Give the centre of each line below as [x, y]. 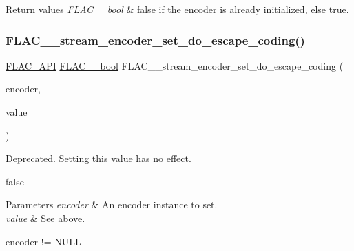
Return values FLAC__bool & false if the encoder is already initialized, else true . [177, 9]
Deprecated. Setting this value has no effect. [98, 158]
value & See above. [45, 218]
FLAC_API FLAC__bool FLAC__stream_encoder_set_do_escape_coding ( [175, 65]
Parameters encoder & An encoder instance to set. [112, 204]
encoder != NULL [43, 241]
